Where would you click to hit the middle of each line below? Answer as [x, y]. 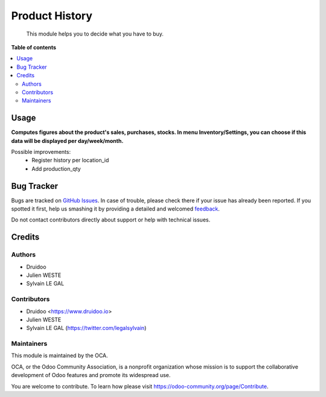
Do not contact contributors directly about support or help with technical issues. [111, 220]
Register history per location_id [70, 160]
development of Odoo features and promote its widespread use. [91, 375]
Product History [52, 16]
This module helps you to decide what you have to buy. [95, 34]
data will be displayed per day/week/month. [67, 141]
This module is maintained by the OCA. [59, 355]
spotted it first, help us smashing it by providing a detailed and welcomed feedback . [116, 209]
